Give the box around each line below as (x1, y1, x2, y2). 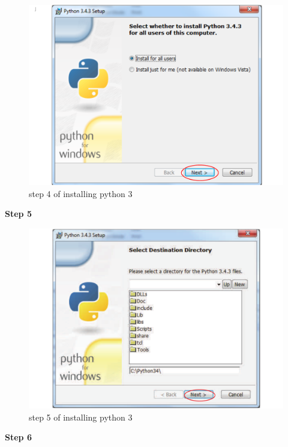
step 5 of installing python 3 (29, 410, 133, 423)
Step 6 (5, 431, 32, 443)
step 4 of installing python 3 (29, 187, 133, 199)
